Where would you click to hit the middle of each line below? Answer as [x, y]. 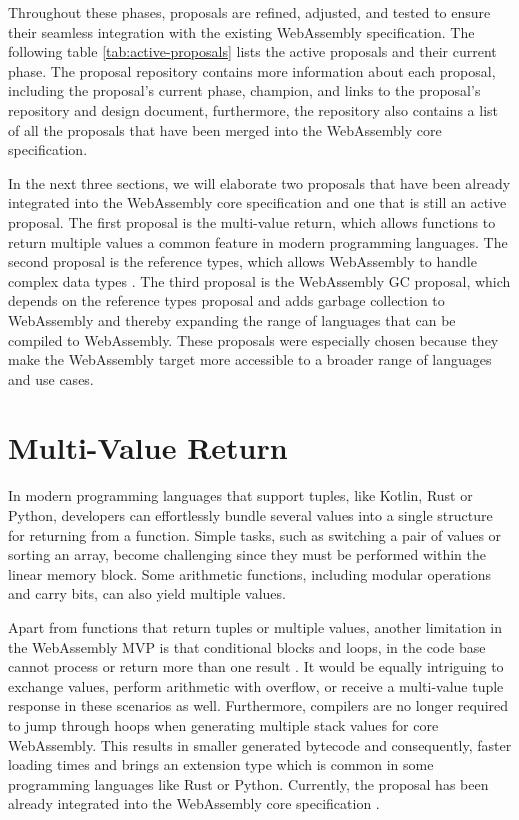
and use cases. [51, 378]
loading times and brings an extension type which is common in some [221, 764]
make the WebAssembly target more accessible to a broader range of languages [250, 359]
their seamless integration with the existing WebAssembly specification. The [241, 31]
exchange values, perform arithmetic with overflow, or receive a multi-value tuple [256, 685]
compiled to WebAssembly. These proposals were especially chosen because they [253, 339]
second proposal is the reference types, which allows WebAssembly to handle [242, 261]
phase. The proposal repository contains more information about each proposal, [252, 70]
